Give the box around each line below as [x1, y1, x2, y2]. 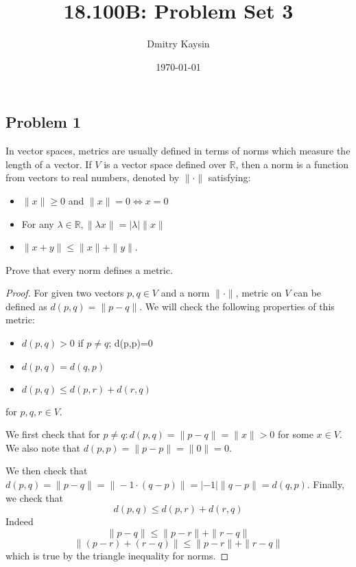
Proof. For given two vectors [5, 286, 124, 300]
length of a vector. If [5, 157, 92, 171]
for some [278, 427, 313, 441]
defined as [5, 299, 47, 313]
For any [21, 216, 54, 231]
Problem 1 [5, 111, 81, 132]
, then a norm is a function [235, 157, 349, 171]
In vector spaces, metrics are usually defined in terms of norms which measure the [5, 143, 351, 158]
